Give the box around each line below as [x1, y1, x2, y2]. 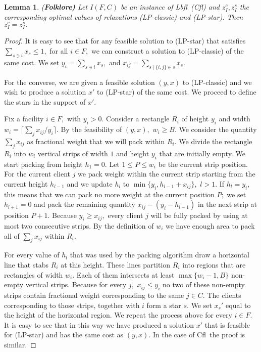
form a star [146, 299, 181, 310]
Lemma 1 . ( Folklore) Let [4, 2, 88, 12]
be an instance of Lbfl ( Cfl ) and [121, 2, 220, 12]
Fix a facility [4, 113, 44, 124]
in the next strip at [197, 199, 257, 209]
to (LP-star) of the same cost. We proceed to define [97, 86, 256, 97]
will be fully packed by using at [150, 210, 248, 221]
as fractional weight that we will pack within [27, 136, 165, 146]
